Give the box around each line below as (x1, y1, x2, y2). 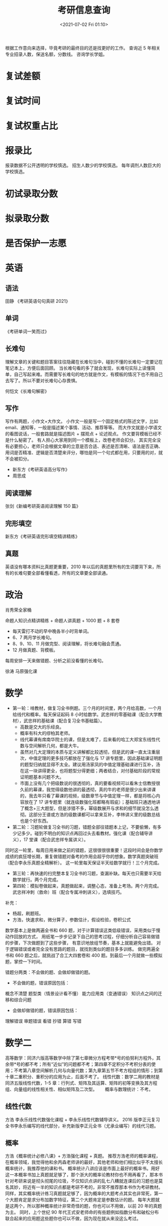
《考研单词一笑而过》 (5, 328, 49, 334)
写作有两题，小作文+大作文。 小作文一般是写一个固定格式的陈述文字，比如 (5, 419, 158, 425)
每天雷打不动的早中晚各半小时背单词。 (12, 628, 91, 634)
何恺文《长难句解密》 (5, 388, 49, 394)
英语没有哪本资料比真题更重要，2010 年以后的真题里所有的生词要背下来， (5, 564, 156, 570)
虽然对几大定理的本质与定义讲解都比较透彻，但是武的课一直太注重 (19, 749, 156, 755)
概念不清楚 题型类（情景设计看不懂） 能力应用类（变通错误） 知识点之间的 (5, 990, 158, 996)
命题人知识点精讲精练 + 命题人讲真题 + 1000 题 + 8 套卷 (5, 617, 120, 623)
